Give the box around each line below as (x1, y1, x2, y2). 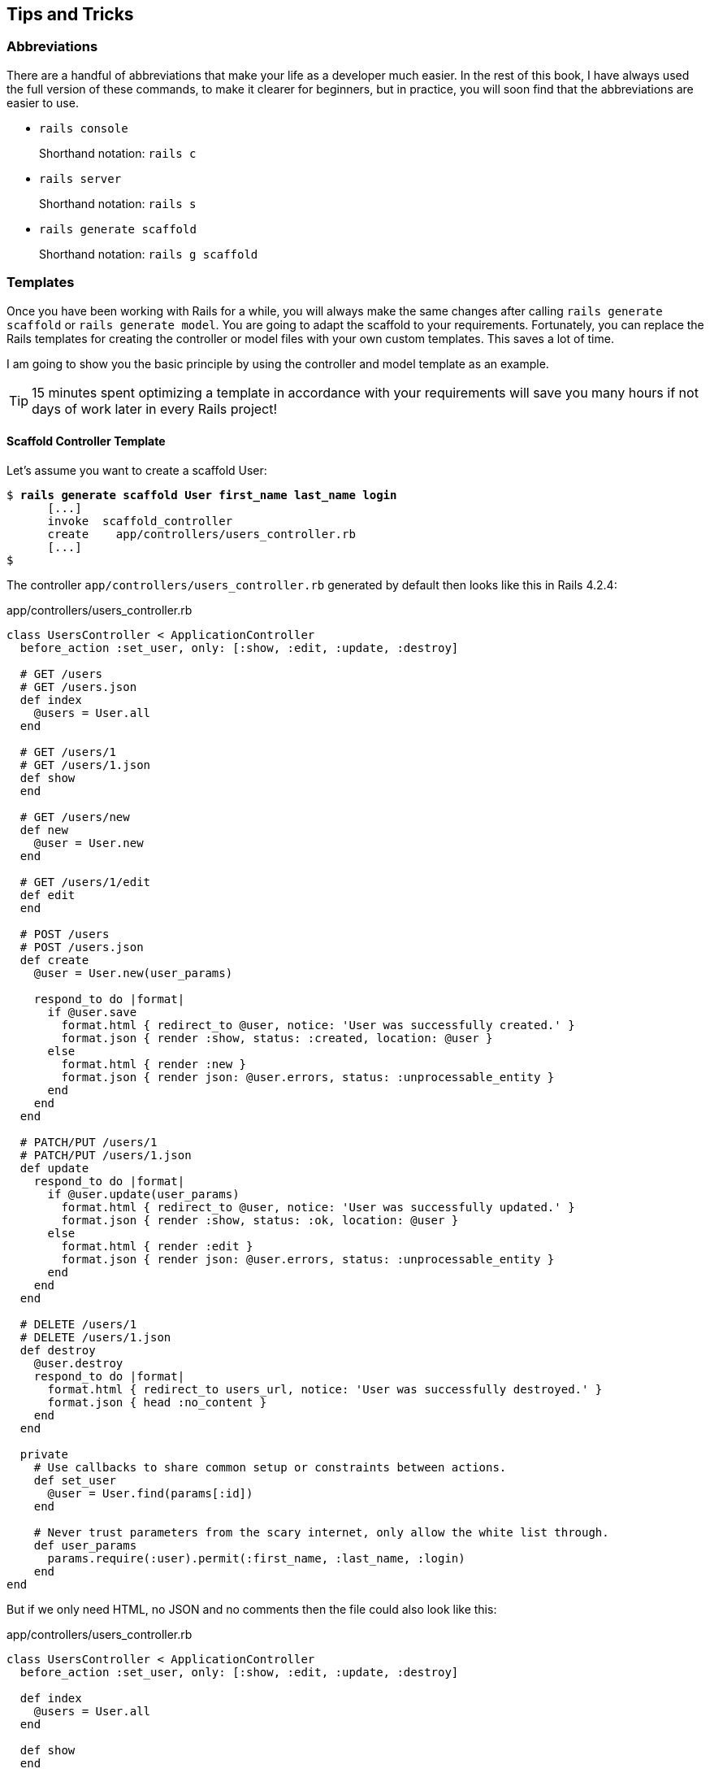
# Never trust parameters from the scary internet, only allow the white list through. (33, 1525, 609, 1539)
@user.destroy (33, 1356, 123, 1370)
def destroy (19, 1343, 96, 1357)
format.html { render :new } (61, 1057, 247, 1071)
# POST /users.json (19, 940, 144, 954)
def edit (19, 888, 76, 902)
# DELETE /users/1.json (19, 1330, 171, 1344)
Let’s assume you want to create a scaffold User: (6, 463, 267, 477)
